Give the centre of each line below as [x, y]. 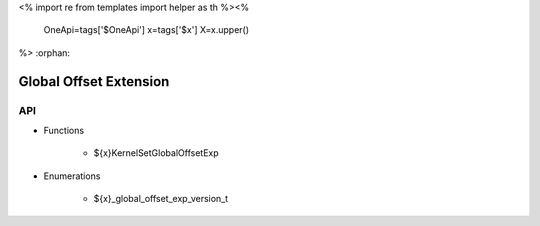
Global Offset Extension [94, 81]
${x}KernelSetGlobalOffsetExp [156, 153]
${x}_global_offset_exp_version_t [161, 199]
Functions [64, 130]
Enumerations [72, 176]
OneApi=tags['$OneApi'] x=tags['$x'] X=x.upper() [146, 30]
